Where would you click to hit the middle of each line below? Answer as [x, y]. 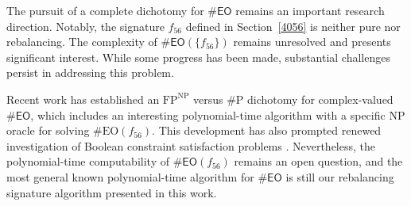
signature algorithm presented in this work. [112, 192]
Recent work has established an [83, 99]
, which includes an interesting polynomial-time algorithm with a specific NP [218, 114]
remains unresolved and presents [312, 42]
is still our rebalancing [340, 176]
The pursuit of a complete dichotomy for [105, 10]
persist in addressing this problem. [90, 72]
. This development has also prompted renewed [267, 130]
